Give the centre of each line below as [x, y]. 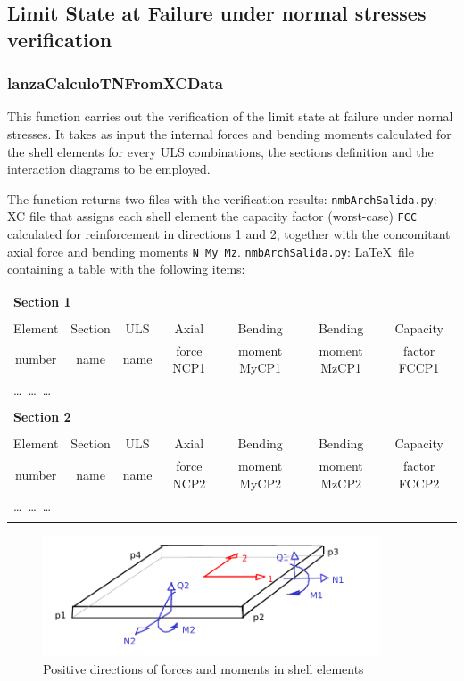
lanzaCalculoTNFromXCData [115, 83]
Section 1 [42, 301]
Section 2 [42, 417]
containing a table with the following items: [126, 269]
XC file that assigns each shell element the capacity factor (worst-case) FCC [212, 216]
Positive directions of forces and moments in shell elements [203, 668]
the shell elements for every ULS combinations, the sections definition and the [220, 151]
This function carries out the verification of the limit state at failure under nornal [230, 116]
